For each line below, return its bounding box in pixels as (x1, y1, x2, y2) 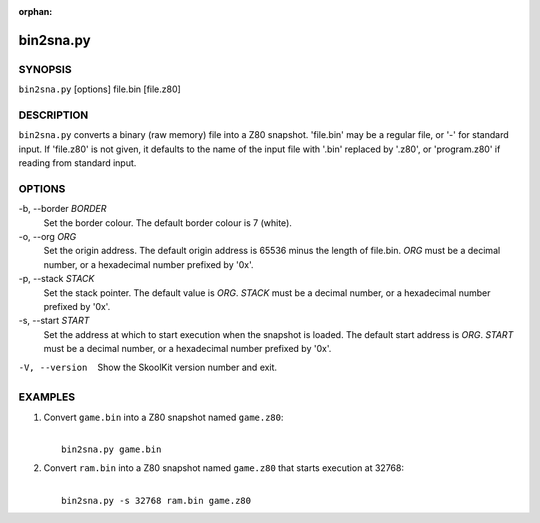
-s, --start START (18, 315, 90, 327)
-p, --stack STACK (18, 273, 95, 285)
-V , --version (18, 361, 88, 373)
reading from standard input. (18, 157, 137, 169)
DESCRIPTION (18, 108, 89, 122)
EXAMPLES (18, 390, 75, 404)
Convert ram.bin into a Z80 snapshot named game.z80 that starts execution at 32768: (43, 461, 405, 474)
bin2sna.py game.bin (61, 444, 162, 455)
